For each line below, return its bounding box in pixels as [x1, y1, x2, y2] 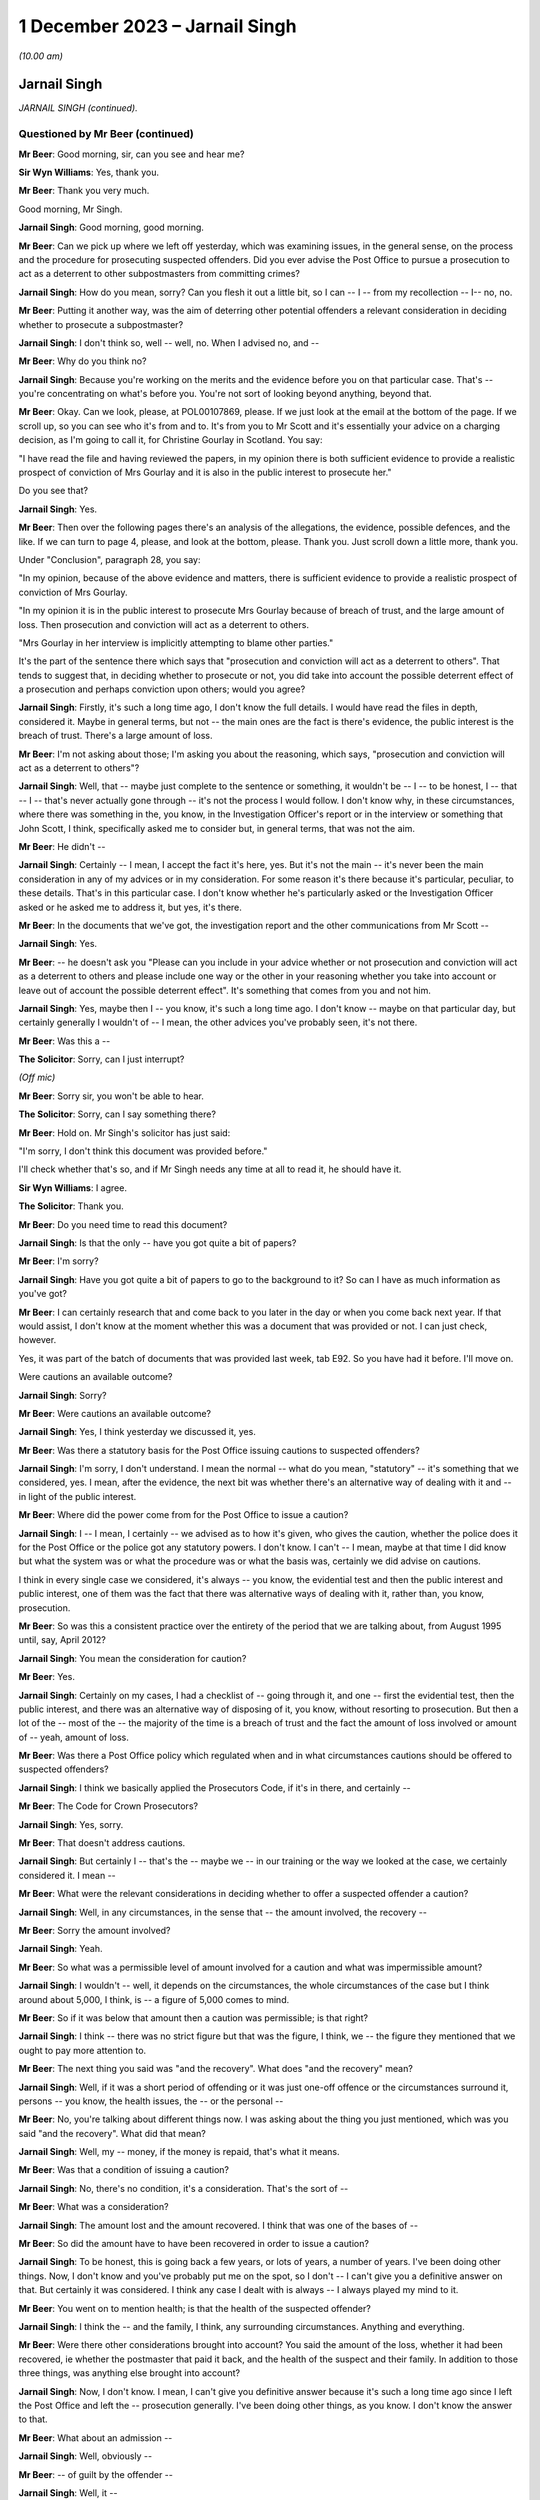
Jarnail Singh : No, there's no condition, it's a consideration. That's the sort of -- [18, 2182, 349, 2194]
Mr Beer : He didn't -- [18, 841, 106, 852]
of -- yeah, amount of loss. [18, 1731, 130, 1743]
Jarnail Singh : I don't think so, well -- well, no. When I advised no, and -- [18, 336, 320, 349]
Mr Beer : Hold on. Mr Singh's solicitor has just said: [18, 1126, 231, 1139]
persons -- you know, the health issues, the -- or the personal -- [18, 2095, 284, 2107]
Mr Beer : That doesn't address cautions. [18, 1837, 186, 1849]
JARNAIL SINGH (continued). [18, 102, 139, 114]
